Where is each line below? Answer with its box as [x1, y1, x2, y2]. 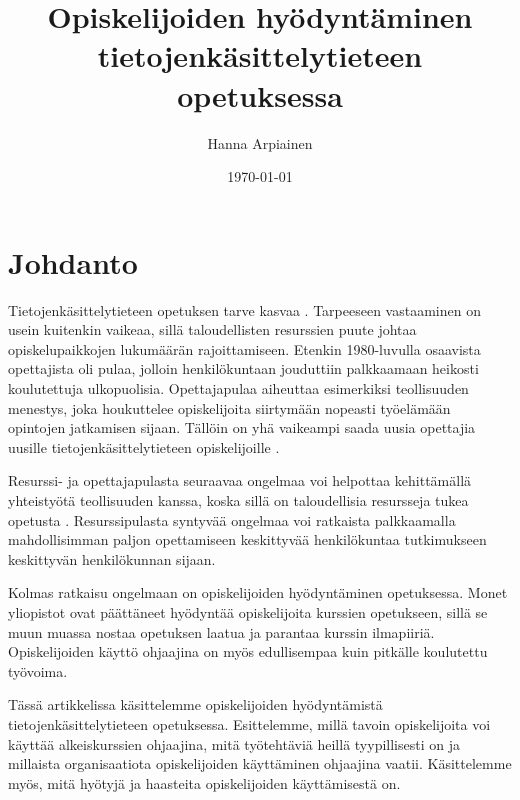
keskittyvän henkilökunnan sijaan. [8, 548, 216, 569]
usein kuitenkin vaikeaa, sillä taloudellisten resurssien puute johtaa [8, 319, 417, 340]
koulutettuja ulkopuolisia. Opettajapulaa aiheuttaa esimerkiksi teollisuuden [8, 378, 469, 398]
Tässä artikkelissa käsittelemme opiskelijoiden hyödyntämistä [8, 694, 383, 715]
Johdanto [8, 241, 138, 282]
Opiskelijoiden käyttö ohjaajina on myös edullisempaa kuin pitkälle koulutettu [8, 641, 488, 662]
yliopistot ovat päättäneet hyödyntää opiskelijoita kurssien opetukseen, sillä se [8, 601, 488, 622]
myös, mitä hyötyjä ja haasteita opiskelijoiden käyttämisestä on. [8, 772, 401, 793]
